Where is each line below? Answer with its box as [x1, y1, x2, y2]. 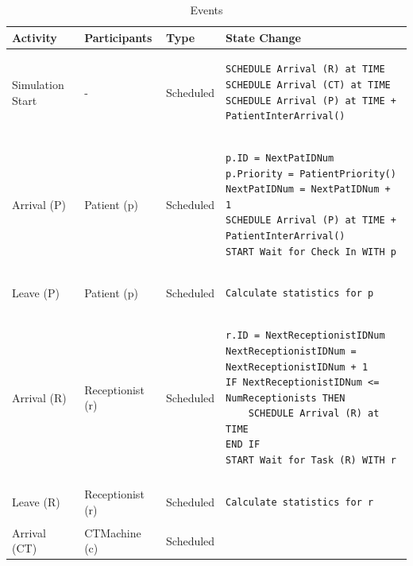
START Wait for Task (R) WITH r [226, 455, 396, 467]
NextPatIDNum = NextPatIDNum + [226, 184, 391, 196]
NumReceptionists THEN [226, 392, 345, 404]
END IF [226, 439, 261, 451]
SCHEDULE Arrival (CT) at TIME [226, 79, 391, 91]
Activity [12, 29, 57, 45]
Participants [84, 29, 152, 45]
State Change [226, 29, 301, 45]
